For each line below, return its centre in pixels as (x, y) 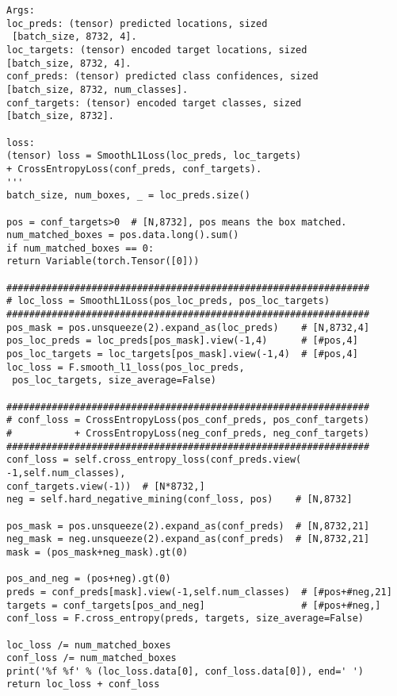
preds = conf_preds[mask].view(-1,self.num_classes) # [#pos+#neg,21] (199, 592)
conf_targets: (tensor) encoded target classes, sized (154, 103)
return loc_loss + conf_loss (83, 684)
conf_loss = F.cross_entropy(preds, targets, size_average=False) (185, 619)
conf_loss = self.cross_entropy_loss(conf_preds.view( (154, 460)
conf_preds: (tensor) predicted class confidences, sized (162, 77)
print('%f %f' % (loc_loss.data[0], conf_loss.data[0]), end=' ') (185, 671)
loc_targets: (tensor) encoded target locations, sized (157, 50)
